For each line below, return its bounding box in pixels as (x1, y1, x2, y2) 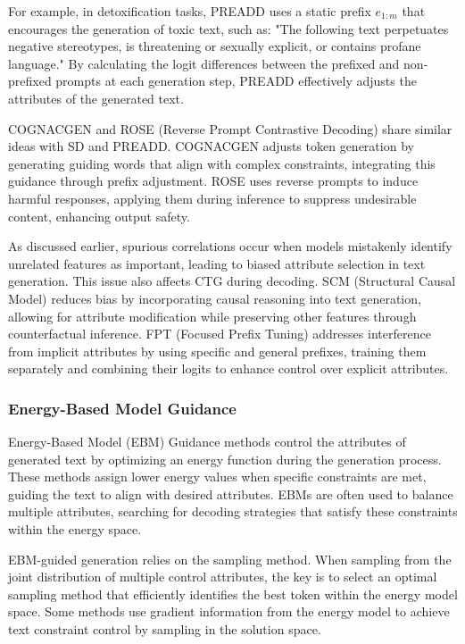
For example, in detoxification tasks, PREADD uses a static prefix (8, 2, 371, 20)
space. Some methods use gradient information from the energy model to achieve (8, 602, 450, 621)
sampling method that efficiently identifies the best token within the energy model (8, 584, 458, 603)
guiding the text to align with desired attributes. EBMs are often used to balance (8, 484, 453, 503)
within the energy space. (8, 520, 142, 539)
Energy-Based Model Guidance (8, 397, 237, 419)
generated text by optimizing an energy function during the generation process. (8, 449, 442, 468)
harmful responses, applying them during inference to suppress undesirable (8, 188, 417, 207)
